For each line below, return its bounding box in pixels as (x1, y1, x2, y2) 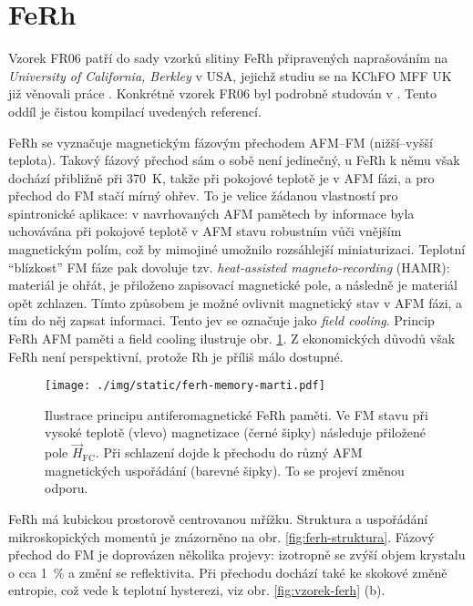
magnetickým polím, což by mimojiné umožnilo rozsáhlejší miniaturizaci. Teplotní (8, 240, 466, 259)
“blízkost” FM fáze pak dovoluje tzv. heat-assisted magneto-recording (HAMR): (8, 257, 450, 276)
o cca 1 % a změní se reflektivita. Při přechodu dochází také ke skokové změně (8, 562, 447, 581)
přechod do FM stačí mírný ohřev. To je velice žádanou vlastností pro (8, 186, 398, 205)
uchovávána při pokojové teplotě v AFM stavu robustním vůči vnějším (8, 221, 402, 241)
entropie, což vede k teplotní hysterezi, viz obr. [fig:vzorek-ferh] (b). (8, 580, 386, 600)
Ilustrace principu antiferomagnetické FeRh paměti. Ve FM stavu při (45, 405, 428, 424)
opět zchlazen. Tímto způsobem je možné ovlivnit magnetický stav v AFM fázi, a (8, 293, 463, 312)
